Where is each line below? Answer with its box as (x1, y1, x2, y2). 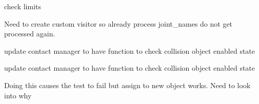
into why (4, 90, 32, 100)
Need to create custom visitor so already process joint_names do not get (4, 18, 233, 29)
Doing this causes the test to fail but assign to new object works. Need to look (4, 79, 251, 90)
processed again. (4, 28, 55, 39)
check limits (4, 1, 42, 11)
